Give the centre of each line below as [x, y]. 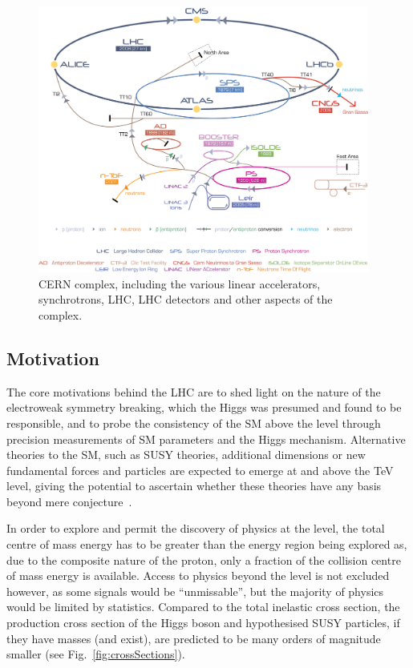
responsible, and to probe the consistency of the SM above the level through [194, 423]
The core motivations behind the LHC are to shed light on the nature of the [194, 391]
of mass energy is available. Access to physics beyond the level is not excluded [198, 575]
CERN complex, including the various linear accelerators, [180, 283]
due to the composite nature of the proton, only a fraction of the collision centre [204, 559]
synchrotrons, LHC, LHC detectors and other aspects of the [186, 299]
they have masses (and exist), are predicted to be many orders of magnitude [194, 638]
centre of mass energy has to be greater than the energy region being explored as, [207, 544]
